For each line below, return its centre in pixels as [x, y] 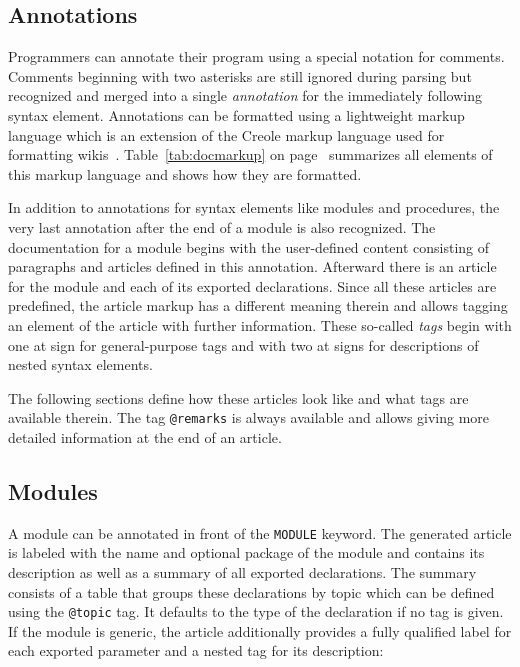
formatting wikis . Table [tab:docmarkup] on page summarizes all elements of [250, 154]
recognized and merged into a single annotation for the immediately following [245, 95]
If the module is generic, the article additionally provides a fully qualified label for [260, 630]
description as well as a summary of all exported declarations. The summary [242, 572]
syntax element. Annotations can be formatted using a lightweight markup [236, 114]
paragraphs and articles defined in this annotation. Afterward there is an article [252, 266]
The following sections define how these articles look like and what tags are [238, 397]
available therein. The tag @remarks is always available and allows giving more [249, 417]
